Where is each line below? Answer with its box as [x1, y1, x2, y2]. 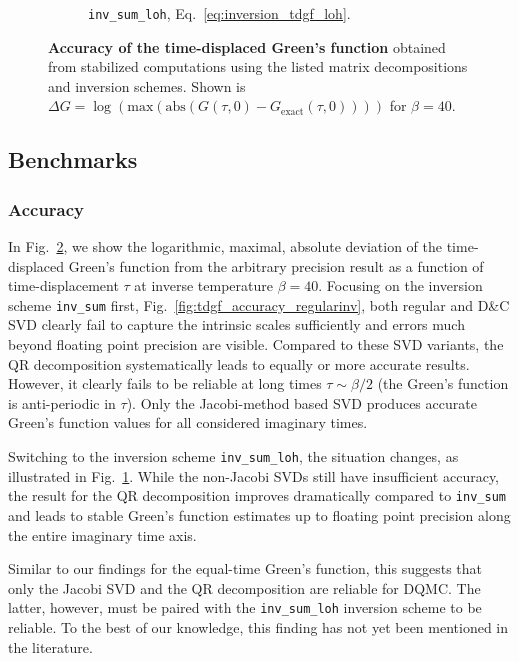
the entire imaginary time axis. [8, 524, 197, 545]
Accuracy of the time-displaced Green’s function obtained [48, 36, 446, 57]
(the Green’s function [377, 373, 509, 394]
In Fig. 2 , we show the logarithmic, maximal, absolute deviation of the [8, 236, 443, 257]
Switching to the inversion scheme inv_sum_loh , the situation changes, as [8, 446, 459, 467]
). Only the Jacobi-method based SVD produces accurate [126, 392, 477, 413]
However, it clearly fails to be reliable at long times [8, 373, 322, 394]
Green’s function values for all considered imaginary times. [8, 412, 368, 433]
